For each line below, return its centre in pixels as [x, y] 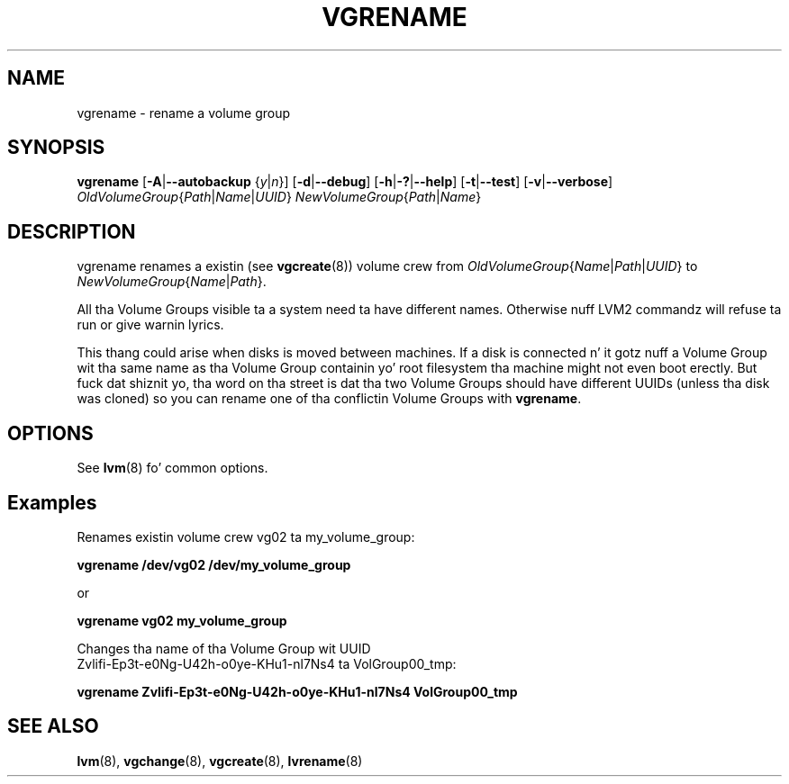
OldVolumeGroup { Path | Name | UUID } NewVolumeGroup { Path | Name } [279, 197]
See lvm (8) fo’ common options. [172, 468]
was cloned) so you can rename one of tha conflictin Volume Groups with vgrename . [329, 399]
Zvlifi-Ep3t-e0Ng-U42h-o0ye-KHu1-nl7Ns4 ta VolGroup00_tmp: [267, 663]
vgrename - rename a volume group [184, 113]
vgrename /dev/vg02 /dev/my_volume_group [214, 564]
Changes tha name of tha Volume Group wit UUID [224, 648]
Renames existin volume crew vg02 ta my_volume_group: [246, 536]
